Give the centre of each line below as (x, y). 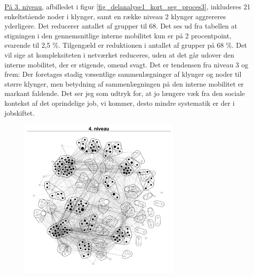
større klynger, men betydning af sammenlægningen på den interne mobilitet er (124, 83)
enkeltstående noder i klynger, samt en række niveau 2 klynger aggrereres (115, 16)
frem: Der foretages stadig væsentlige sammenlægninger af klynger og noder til (123, 74)
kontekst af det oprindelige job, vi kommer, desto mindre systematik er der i (120, 103)
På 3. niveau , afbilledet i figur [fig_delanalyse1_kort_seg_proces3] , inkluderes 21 (127, 6)
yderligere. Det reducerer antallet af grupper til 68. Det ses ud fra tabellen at (121, 26)
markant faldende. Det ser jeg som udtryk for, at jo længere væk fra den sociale (125, 93)
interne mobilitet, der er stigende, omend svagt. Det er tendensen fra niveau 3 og (127, 64)
